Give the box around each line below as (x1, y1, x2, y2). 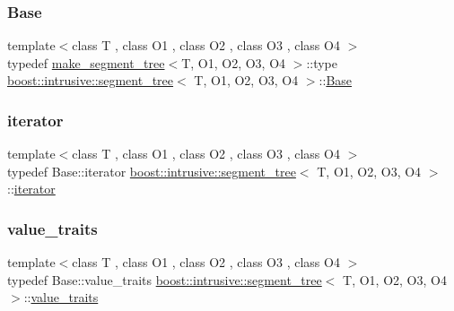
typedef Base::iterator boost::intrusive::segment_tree (7, 161, 296, 180)
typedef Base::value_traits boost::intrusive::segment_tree (7, 270, 322, 289)
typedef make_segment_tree (7, 53, 165, 72)
